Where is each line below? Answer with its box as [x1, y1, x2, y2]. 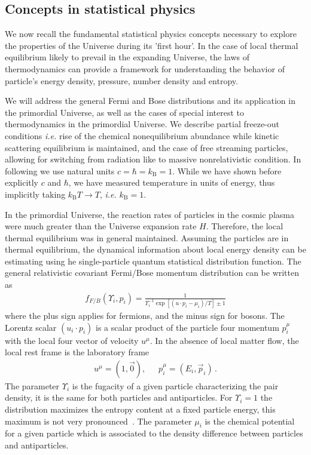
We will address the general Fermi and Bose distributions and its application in [5, 94, 295, 107]
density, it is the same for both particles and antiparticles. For [5, 391, 233, 404]
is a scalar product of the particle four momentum [96, 321, 279, 333]
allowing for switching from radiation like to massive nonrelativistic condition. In [5, 153, 301, 165]
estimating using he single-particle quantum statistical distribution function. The [5, 254, 301, 267]
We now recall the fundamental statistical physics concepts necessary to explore [5, 27, 297, 40]
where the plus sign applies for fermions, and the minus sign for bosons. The [5, 309, 285, 322]
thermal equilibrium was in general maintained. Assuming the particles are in [5, 231, 289, 244]
